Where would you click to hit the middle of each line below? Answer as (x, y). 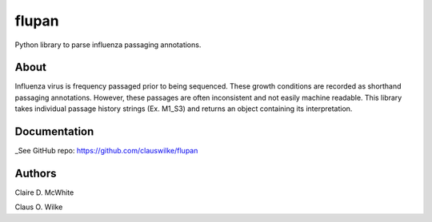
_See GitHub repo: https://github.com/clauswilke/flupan (106, 151)
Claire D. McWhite (44, 192)
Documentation (54, 132)
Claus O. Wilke (39, 207)
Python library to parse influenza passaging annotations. (108, 45)
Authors (36, 173)
